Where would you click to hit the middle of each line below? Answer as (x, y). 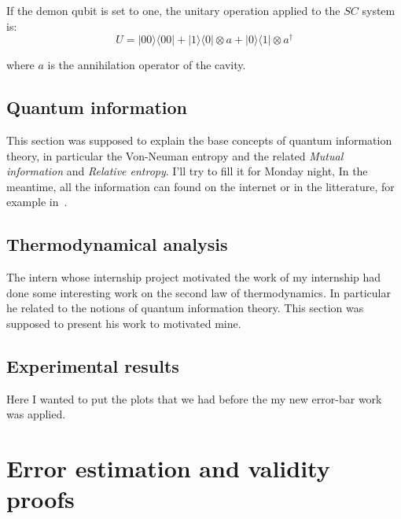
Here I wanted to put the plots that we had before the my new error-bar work (194, 398)
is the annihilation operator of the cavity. (147, 65)
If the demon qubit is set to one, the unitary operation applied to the (173, 10)
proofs (40, 499)
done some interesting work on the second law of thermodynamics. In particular (199, 292)
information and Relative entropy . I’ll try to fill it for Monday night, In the (187, 171)
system (379, 10)
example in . (37, 202)
